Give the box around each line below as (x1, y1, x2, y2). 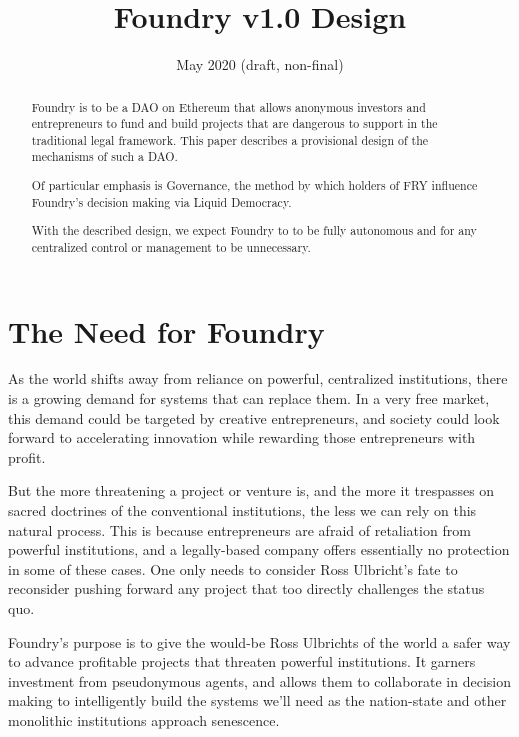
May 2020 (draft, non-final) (176, 54, 344, 75)
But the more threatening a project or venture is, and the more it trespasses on (8, 480, 495, 501)
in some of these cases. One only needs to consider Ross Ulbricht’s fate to (8, 558, 458, 579)
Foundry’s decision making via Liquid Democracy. (31, 193, 292, 210)
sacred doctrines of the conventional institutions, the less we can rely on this (8, 500, 477, 521)
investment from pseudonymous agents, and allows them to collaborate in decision (8, 670, 511, 691)
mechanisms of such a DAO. (31, 148, 178, 165)
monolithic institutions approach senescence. (8, 709, 280, 730)
